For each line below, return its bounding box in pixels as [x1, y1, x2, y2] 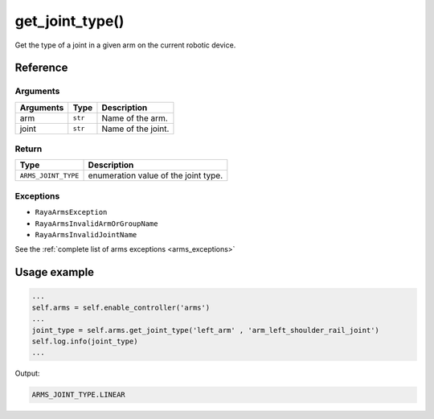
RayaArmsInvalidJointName [35, 230, 137, 239]
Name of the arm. [101, 113, 168, 124]
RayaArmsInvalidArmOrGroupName [35, 219, 158, 228]
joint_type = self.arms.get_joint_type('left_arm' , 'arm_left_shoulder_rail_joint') [31, 326, 379, 335]
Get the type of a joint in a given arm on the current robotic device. [14, 40, 236, 50]
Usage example [14, 265, 95, 279]
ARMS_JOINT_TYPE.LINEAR [31, 390, 126, 400]
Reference [14, 61, 68, 75]
